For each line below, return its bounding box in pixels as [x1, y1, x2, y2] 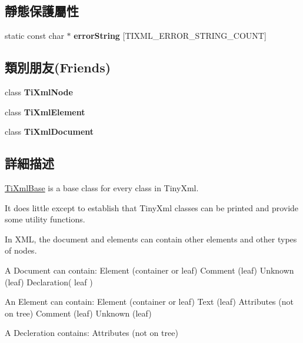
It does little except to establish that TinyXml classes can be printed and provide [5, 201, 299, 214]
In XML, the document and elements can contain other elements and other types [5, 232, 297, 245]
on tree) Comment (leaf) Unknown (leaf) [5, 307, 152, 319]
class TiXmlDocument [5, 125, 94, 138]
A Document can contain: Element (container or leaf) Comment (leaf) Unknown [5, 264, 294, 276]
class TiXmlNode [5, 86, 73, 98]
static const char [5, 29, 64, 42]
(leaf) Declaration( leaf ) [5, 275, 93, 288]
